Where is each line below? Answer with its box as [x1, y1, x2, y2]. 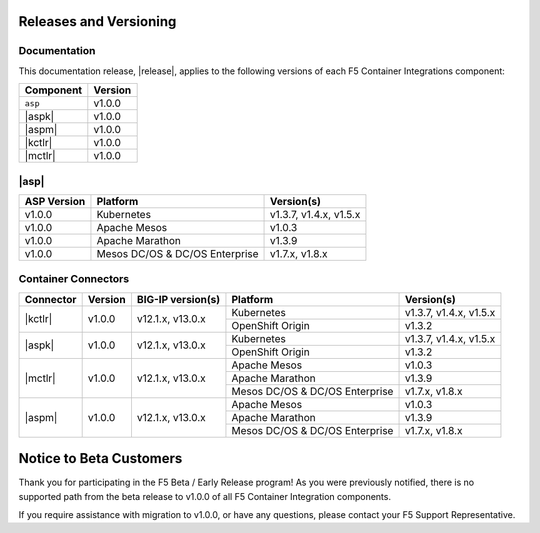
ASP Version [24, 194, 86, 208]
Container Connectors [18, 272, 130, 286]
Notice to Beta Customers [18, 450, 183, 467]
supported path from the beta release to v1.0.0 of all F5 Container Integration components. [18, 490, 392, 502]
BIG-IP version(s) [136, 292, 220, 306]
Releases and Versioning [18, 13, 177, 30]
